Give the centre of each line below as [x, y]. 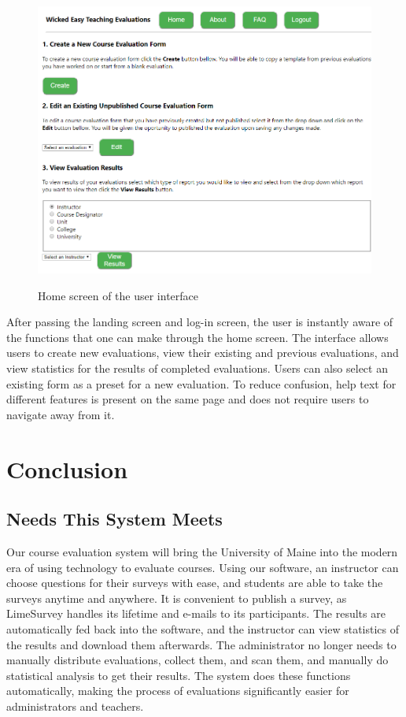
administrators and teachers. [75, 706]
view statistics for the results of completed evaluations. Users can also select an [197, 368]
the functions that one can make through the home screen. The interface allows [197, 337]
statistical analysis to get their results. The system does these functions [179, 675]
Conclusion [67, 468]
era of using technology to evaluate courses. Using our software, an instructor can [203, 567]
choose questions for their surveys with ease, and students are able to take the [195, 583]
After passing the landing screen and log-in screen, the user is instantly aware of [200, 322]
